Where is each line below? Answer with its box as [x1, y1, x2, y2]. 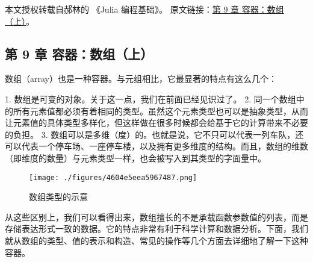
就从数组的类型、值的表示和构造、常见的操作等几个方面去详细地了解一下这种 [5, 234, 308, 246]
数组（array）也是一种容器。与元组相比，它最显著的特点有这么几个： [5, 72, 277, 85]
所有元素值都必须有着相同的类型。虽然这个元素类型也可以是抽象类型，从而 [13, 104, 308, 117]
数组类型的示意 [29, 190, 88, 203]
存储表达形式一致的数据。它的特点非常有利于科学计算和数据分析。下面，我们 [5, 222, 308, 235]
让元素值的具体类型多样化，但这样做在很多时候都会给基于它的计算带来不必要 [5, 116, 308, 129]
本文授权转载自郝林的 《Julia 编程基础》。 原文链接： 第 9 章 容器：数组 [5, 3, 284, 15]
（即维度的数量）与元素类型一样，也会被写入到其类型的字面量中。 [5, 151, 266, 164]
